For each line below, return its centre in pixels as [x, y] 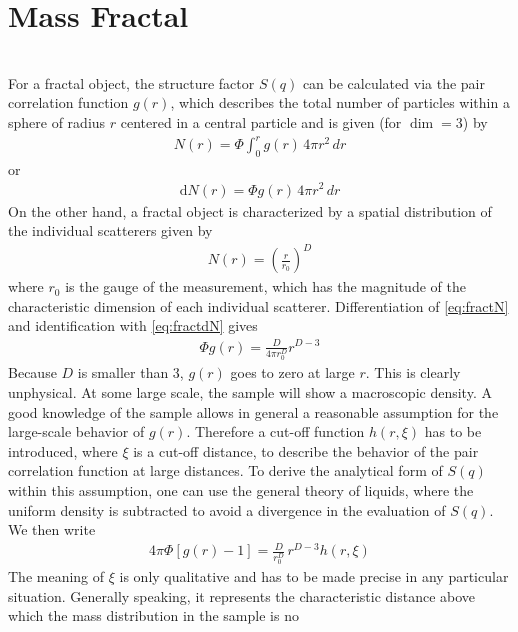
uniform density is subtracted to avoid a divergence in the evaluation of [227, 509]
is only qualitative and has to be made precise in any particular [314, 576]
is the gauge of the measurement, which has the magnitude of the [265, 286]
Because [32, 372]
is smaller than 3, [130, 372]
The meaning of [56, 576]
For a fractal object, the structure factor [131, 82]
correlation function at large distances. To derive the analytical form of [225, 470]
